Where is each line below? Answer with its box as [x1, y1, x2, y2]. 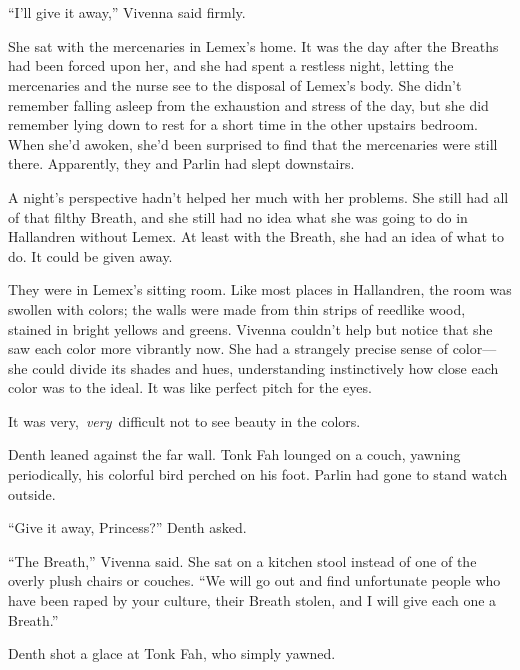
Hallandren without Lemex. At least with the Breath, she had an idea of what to [8, 226, 505, 247]
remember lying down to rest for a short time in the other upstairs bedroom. [8, 114, 479, 135]
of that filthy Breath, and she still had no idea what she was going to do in [8, 206, 468, 227]
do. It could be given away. [8, 245, 173, 266]
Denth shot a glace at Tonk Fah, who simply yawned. [8, 643, 336, 664]
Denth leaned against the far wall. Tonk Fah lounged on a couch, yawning [8, 444, 461, 465]
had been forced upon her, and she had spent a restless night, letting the [8, 55, 454, 76]
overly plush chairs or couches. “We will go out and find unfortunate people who [8, 570, 501, 591]
